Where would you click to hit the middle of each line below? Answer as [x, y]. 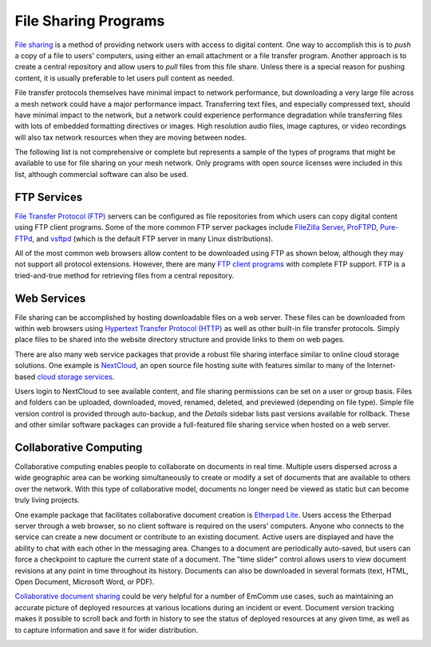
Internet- [382, 365]
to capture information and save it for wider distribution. [107, 629]
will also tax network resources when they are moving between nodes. [131, 137]
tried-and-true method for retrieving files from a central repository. [125, 275]
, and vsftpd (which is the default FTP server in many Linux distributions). [153, 239]
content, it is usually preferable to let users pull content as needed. [125, 78]
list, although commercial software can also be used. [102, 174]
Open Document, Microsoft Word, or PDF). [85, 582]
